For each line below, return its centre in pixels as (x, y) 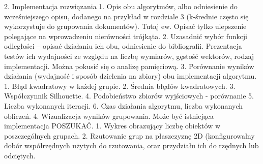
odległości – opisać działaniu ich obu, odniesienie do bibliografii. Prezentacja (123, 46)
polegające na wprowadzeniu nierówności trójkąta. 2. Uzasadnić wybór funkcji (126, 36)
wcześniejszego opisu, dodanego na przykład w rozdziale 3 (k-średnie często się (126, 16)
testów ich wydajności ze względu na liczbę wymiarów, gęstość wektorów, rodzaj (129, 56)
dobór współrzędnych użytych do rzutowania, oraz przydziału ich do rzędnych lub (131, 145)
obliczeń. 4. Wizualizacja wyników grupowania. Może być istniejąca (109, 116)
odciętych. (20, 155)
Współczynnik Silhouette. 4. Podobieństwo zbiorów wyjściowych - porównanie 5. (129, 96)
